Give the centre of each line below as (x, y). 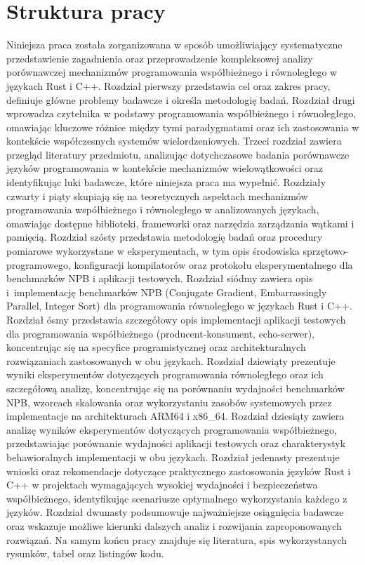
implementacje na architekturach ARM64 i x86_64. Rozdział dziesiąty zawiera (175, 416)
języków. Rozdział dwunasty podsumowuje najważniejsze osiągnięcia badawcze (175, 512)
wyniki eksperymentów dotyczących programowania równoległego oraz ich (165, 374)
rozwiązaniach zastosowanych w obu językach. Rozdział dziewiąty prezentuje (171, 360)
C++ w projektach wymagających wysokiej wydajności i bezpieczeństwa (162, 485)
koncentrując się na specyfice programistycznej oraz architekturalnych (156, 347)
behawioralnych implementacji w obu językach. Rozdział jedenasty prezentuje (173, 457)
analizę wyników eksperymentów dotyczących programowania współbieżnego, (172, 429)
